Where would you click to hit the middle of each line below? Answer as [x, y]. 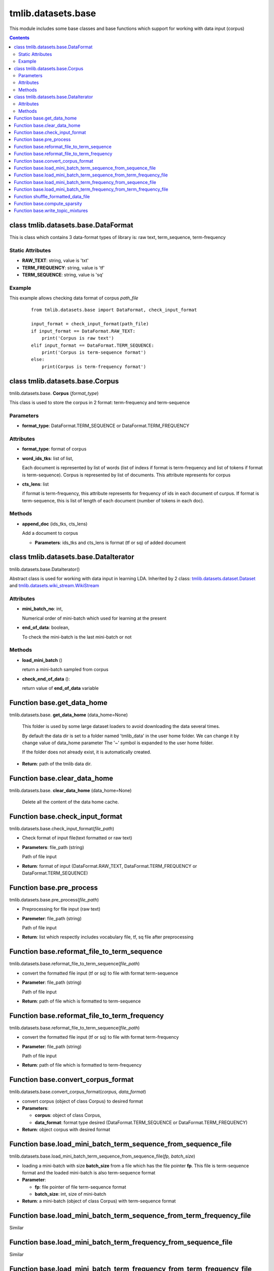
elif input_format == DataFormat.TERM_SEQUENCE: [93, 345]
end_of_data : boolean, [46, 627]
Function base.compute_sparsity [48, 203]
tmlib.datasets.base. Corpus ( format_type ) [54, 393]
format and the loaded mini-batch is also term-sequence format [89, 1172]
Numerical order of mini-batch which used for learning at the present [94, 618]
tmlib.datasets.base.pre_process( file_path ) [54, 899]
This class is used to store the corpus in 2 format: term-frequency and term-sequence [100, 403]
